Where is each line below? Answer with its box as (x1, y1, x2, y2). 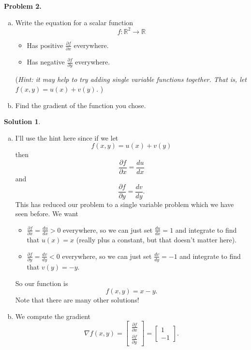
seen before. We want (15, 208, 78, 219)
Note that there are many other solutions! (15, 295, 139, 305)
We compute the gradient (15, 311, 91, 321)
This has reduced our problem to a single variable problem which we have (15, 199, 234, 209)
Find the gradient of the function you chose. (15, 100, 146, 110)
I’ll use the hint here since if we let (15, 132, 118, 143)
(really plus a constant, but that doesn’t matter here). (76, 235, 237, 245)
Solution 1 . (4, 116, 41, 127)
